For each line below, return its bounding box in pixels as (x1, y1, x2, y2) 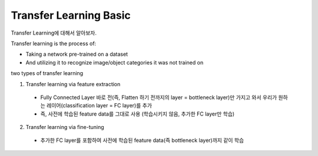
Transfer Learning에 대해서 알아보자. (11, 29, 97, 36)
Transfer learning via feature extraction (25, 80, 121, 87)
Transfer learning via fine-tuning (25, 124, 104, 131)
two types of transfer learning (11, 70, 84, 77)
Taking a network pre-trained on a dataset (25, 50, 128, 58)
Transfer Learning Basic (11, 9, 131, 22)
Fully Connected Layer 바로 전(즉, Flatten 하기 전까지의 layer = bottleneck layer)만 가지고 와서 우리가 (40, 94, 277, 101)
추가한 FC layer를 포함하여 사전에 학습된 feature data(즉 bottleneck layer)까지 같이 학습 (40, 137, 244, 144)
